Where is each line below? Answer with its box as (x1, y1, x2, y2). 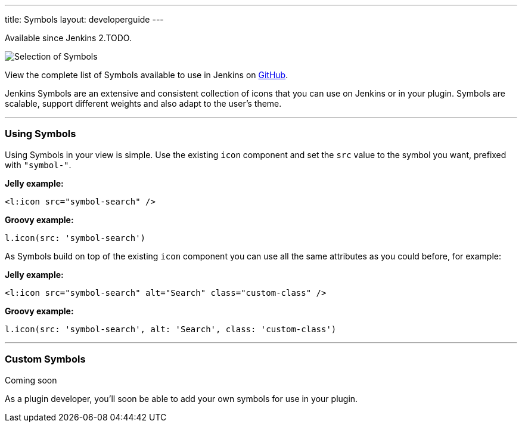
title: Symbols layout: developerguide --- (5, 14, 164, 24)
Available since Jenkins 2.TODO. (5, 33, 132, 43)
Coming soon (5, 375, 57, 385)
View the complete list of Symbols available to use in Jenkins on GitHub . (5, 70, 288, 80)
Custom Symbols (5, 353, 86, 366)
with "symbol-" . (5, 159, 72, 170)
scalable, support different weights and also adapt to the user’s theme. (5, 98, 282, 109)
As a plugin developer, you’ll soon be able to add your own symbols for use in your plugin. (5, 393, 358, 404)
